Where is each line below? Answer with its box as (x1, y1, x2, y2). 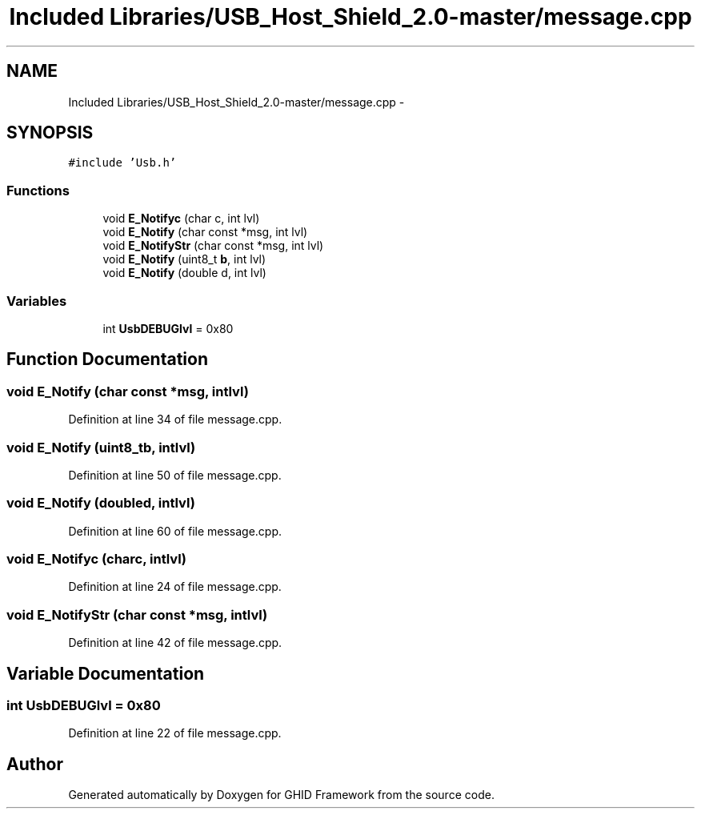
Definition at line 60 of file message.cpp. (68, 524, 282, 538)
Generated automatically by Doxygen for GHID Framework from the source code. (68, 788, 495, 802)
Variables (6, 292, 67, 309)
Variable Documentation (6, 663, 205, 684)
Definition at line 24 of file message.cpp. (68, 580, 282, 594)
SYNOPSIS (6, 122, 94, 143)
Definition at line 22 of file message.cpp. (68, 726, 282, 741)
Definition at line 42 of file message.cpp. (68, 636, 282, 650)
